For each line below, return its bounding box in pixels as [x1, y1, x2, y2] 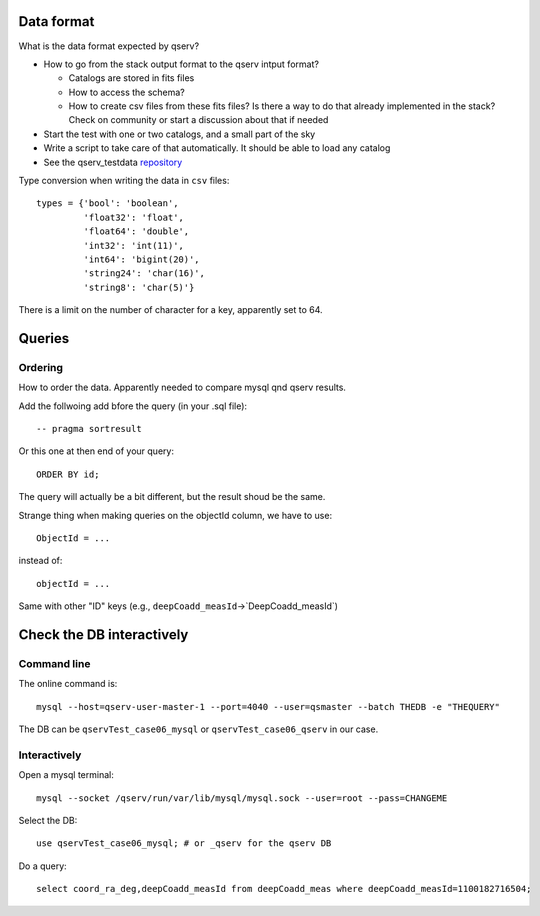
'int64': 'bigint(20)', [83, 253, 200, 265]
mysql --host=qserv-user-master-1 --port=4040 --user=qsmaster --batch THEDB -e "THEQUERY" [36, 701, 500, 712]
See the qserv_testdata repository [43, 156, 183, 168]
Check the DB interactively [18, 626, 189, 644]
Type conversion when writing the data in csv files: [18, 175, 230, 187]
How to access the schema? [68, 86, 185, 98]
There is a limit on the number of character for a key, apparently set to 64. [18, 304, 324, 316]
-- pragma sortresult [36, 423, 142, 435]
